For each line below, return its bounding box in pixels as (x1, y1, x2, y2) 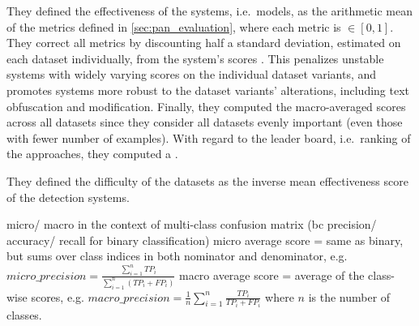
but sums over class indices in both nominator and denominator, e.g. (6, 247, 348, 264)
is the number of (308, 288, 391, 305)
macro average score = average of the (178, 266, 365, 283)
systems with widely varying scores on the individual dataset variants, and (6, 66, 377, 83)
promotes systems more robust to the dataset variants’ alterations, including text (6, 81, 410, 98)
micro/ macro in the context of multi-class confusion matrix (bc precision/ (6, 216, 377, 233)
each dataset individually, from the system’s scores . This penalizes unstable (6, 49, 384, 66)
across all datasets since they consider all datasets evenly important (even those (6, 114, 403, 131)
